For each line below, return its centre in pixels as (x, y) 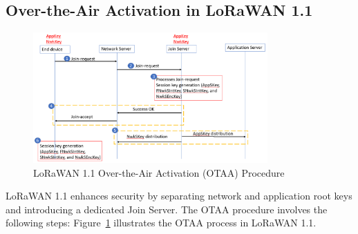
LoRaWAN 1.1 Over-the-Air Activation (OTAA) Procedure (159, 172)
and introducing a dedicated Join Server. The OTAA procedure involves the (167, 209)
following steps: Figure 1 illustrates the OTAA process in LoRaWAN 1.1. (161, 223)
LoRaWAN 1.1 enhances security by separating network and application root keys (179, 196)
